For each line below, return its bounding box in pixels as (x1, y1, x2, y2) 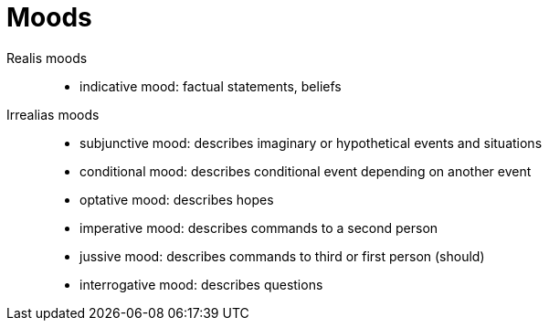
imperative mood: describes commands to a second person (79, 219, 438, 236)
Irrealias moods (6, 106, 100, 122)
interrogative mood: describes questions (79, 276, 323, 292)
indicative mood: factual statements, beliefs (79, 78, 342, 94)
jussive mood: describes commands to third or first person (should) (79, 248, 485, 264)
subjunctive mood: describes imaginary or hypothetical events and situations (79, 134, 543, 151)
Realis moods (6, 49, 88, 66)
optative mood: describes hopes (79, 191, 274, 207)
